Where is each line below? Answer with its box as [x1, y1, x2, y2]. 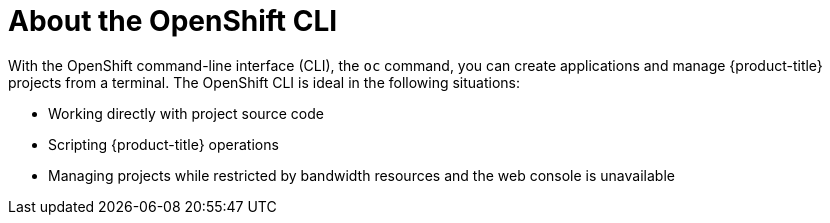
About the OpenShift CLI [8, 4, 338, 38]
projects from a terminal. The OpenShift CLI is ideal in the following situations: [8, 73, 521, 91]
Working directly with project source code [48, 104, 324, 122]
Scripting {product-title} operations [48, 135, 279, 153]
